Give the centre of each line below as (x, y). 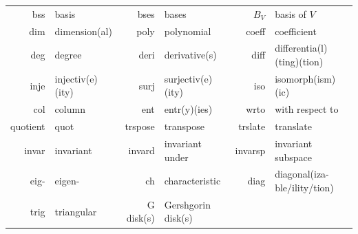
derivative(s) (190, 55)
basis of (291, 13)
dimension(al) (83, 31)
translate (293, 126)
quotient (28, 126)
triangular (76, 211)
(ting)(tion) (299, 62)
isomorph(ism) (305, 78)
